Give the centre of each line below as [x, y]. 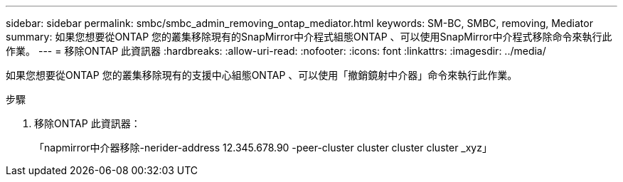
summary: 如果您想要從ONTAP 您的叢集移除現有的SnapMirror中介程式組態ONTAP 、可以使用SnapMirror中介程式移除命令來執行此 [309, 37]
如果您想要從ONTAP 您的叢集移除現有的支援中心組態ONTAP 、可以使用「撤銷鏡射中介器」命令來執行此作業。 [262, 75]
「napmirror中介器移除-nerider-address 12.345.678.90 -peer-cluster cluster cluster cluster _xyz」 [263, 148]
